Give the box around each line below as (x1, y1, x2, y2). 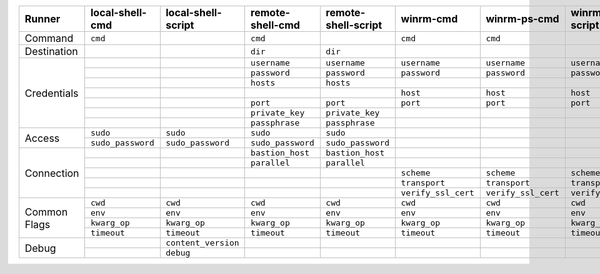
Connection (24, 166, 80, 180)
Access (24, 131, 60, 145)
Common (24, 205, 69, 219)
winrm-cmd (400, 12, 459, 25)
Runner (24, 12, 61, 25)
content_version (165, 238, 240, 248)
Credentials (24, 86, 79, 100)
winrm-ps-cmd (485, 12, 560, 25)
